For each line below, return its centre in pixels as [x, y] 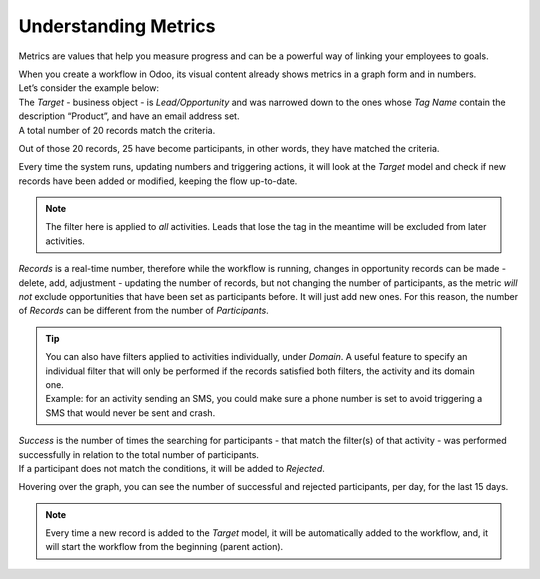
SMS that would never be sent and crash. [130, 412]
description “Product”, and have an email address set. [129, 116]
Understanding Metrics [117, 26]
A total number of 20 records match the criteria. [117, 130]
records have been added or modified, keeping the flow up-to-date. [158, 181]
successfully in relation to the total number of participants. [139, 454]
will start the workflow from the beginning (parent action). [164, 547]
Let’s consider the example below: [89, 88]
